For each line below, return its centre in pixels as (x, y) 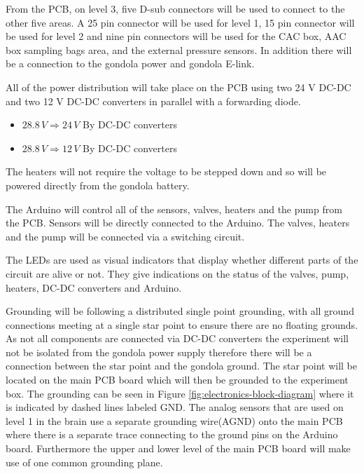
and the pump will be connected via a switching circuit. (125, 236)
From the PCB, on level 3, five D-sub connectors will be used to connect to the (175, 8)
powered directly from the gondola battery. (98, 185)
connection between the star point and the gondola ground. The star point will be (181, 366)
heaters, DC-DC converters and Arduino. (94, 287)
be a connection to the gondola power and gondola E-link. (130, 63)
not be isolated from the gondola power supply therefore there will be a (159, 352)
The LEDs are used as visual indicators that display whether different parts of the (182, 260)
